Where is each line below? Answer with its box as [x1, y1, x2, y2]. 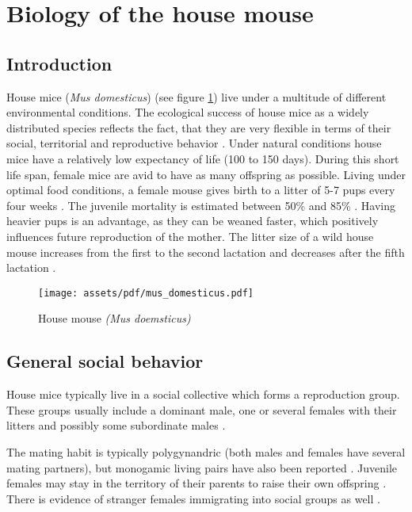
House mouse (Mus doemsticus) [38, 310, 191, 327]
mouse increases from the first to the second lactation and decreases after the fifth [6, 243, 405, 260]
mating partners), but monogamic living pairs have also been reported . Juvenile [6, 459, 397, 476]
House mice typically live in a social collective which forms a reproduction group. [6, 386, 400, 403]
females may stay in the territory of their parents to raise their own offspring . [6, 475, 387, 491]
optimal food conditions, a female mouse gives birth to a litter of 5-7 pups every [6, 181, 395, 198]
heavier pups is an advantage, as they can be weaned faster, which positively [6, 212, 379, 229]
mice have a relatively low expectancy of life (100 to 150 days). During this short [6, 150, 399, 166]
